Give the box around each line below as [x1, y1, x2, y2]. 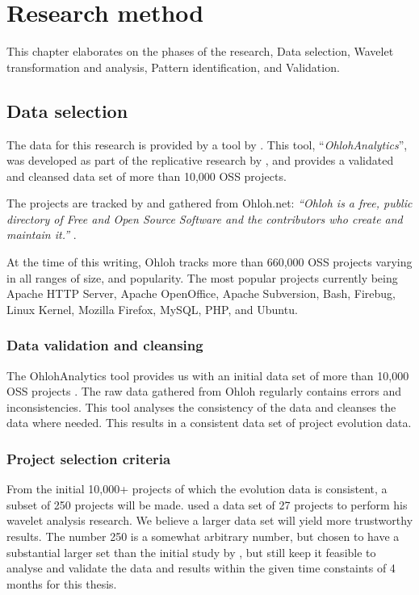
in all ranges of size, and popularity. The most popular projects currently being [6, 269, 398, 286]
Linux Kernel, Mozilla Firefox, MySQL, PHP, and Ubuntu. [6, 300, 298, 317]
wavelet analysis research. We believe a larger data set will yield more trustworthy [6, 512, 413, 529]
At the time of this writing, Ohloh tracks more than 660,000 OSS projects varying [6, 254, 413, 270]
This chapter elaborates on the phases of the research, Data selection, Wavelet [6, 43, 394, 60]
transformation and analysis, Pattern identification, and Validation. [6, 58, 340, 75]
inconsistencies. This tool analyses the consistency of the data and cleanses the [6, 398, 396, 415]
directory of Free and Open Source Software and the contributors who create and [6, 210, 403, 227]
